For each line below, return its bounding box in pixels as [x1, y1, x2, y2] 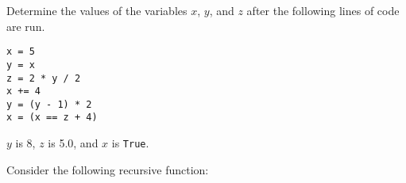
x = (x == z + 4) [6, 112, 98, 124]
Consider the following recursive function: [6, 161, 209, 177]
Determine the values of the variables [6, 2, 188, 18]
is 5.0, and [48, 135, 99, 151]
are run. [6, 17, 45, 34]
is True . [111, 135, 149, 151]
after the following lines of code [246, 2, 400, 18]
